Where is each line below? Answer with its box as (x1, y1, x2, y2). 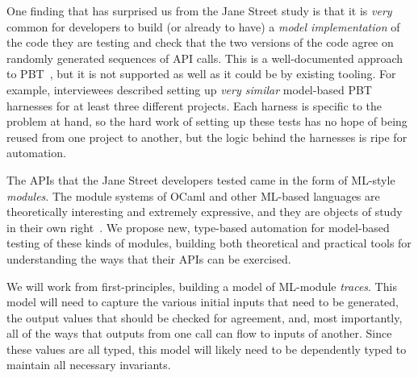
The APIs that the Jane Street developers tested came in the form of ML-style (6, 171, 395, 188)
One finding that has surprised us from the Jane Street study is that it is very (6, 2, 392, 19)
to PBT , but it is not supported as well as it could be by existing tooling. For (6, 65, 396, 82)
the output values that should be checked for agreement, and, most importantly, (6, 309, 403, 326)
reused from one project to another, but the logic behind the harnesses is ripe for (6, 128, 408, 145)
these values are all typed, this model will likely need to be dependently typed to (6, 340, 407, 357)
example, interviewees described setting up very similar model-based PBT (6, 81, 372, 98)
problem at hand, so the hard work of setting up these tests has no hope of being (6, 113, 408, 130)
